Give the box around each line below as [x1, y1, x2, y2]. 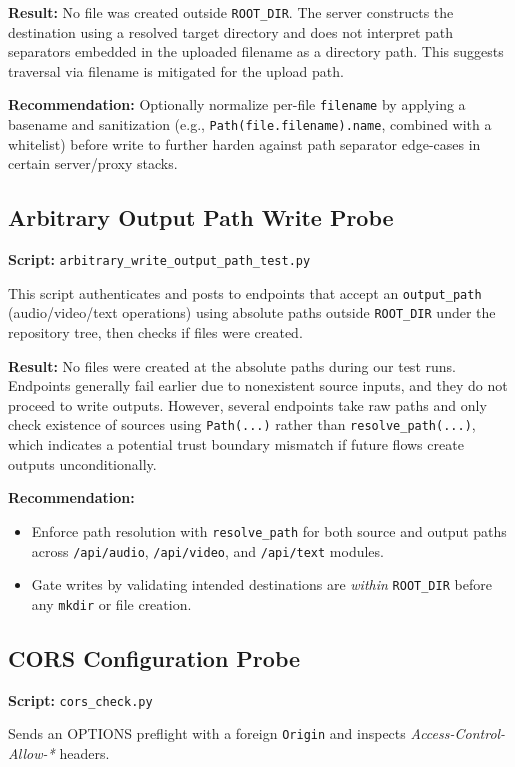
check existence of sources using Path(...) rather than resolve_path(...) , [8, 414, 476, 435]
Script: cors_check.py [8, 689, 153, 710]
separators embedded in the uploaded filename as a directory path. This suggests [8, 41, 504, 62]
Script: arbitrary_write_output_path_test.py [8, 249, 311, 270]
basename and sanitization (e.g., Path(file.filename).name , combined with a [8, 114, 492, 135]
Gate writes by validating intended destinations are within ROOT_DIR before [31, 574, 492, 595]
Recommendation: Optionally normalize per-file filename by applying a [8, 94, 466, 115]
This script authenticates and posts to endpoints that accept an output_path [8, 282, 482, 303]
